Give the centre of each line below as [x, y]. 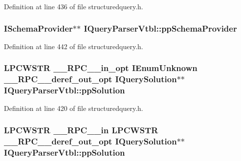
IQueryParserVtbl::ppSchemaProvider [160, 28]
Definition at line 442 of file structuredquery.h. [74, 46]
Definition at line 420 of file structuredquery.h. [74, 108]
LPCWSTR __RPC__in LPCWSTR [81, 130]
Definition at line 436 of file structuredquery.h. [74, 6]
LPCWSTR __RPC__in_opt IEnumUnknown [101, 68]
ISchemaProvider [38, 28]
